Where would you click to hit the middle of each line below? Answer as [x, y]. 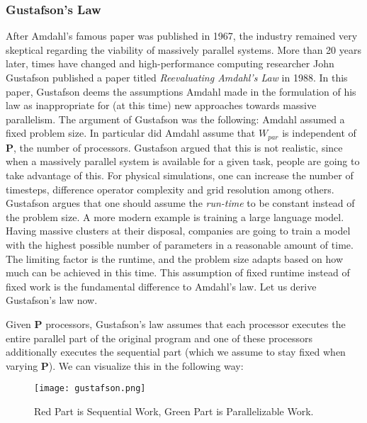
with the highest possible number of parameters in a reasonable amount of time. [180, 244]
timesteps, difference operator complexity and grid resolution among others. [170, 189]
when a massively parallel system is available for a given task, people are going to [183, 161]
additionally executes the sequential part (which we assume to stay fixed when [176, 352]
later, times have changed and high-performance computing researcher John [170, 63]
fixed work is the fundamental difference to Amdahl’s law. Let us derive [161, 286]
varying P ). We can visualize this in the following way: [125, 365]
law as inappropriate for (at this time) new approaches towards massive [161, 105]
